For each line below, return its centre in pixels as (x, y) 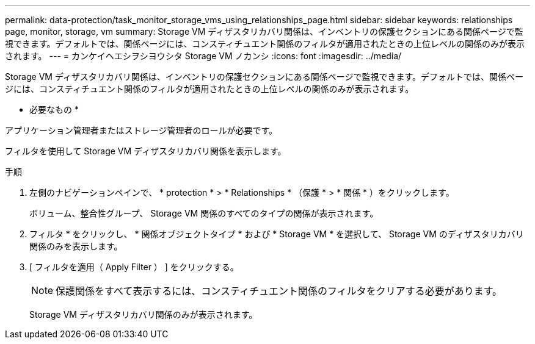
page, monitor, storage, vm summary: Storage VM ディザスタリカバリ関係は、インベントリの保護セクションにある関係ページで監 (264, 31)
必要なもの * (54, 109)
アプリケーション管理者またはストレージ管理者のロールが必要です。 (141, 130)
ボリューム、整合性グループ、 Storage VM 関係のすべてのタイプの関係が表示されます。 (204, 213)
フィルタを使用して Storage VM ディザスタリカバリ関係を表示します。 (146, 151)
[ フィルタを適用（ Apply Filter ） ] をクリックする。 (134, 267)
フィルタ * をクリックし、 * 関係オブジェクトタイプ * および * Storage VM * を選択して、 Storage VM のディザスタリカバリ (277, 234)
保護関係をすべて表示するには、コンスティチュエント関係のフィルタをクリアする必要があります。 (279, 291)
